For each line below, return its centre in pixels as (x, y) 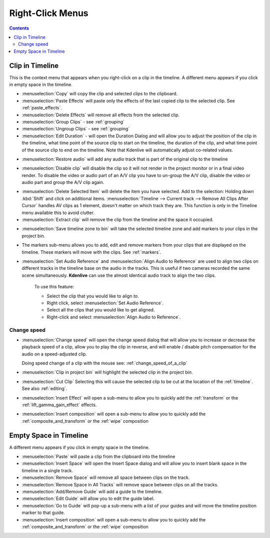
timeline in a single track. (47, 470)
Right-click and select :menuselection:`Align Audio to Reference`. (114, 317)
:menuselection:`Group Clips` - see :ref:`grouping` (73, 122)
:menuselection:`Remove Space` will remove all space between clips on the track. (106, 478)
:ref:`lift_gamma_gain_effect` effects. (59, 405)
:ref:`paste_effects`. (42, 108)
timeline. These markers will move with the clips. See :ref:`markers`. (91, 252)
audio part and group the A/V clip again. (63, 183)
